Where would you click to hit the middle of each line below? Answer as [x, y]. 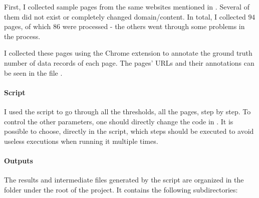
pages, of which [28, 26]
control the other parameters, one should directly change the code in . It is [119, 121]
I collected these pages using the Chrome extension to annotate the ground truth [128, 53]
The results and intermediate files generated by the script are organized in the [124, 180]
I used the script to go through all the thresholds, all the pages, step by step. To [127, 111]
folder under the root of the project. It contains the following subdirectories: [121, 189]
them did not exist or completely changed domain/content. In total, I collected [125, 16]
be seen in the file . [33, 72]
